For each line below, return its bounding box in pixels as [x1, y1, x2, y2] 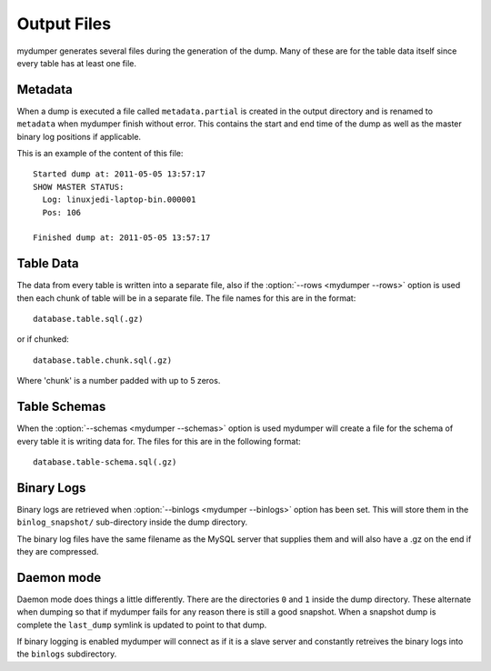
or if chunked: [16, 334, 70, 345]
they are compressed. [16, 546, 99, 556]
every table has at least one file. [16, 57, 136, 68]
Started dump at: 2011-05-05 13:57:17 [33, 169, 206, 179]
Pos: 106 [42, 207, 82, 217]
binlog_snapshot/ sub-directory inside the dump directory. [16, 516, 248, 527]
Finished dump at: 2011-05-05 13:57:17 [33, 233, 211, 243]
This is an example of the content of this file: [16, 148, 184, 159]
